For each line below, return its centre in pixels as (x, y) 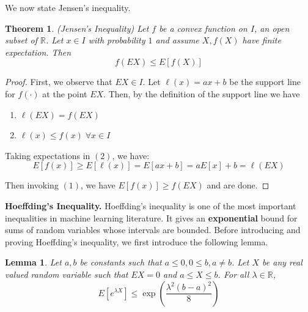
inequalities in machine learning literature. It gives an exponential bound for (151, 217)
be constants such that (121, 262)
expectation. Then (38, 52)
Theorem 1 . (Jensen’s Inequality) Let (77, 28)
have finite (262, 40)
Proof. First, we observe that (59, 82)
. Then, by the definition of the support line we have (202, 93)
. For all (233, 274)
